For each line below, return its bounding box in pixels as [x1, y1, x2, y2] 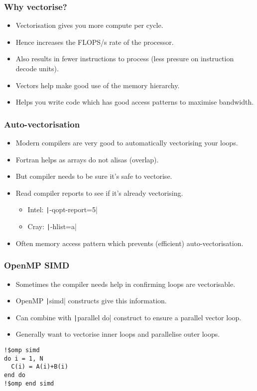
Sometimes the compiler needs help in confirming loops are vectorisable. [15, 278, 236, 289]
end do [4, 371, 25, 379]
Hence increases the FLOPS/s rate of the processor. [15, 36, 174, 47]
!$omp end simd [4, 380, 54, 387]
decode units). [15, 63, 59, 73]
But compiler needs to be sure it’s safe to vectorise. [15, 171, 172, 181]
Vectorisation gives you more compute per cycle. [15, 20, 163, 30]
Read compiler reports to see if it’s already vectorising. [15, 187, 183, 198]
